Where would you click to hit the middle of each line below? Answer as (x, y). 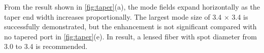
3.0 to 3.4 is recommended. (46, 46)
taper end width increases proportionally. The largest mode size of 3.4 (113, 16)
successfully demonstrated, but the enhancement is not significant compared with (130, 26)
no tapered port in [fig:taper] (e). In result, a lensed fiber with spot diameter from (130, 36)
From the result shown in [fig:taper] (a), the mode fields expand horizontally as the (132, 7)
